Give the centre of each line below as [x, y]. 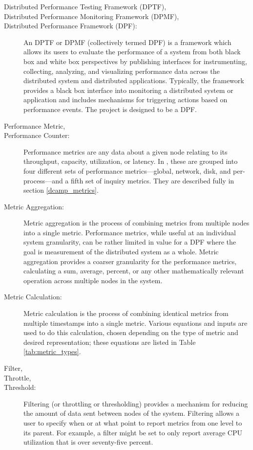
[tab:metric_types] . [52, 351]
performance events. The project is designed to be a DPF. [110, 109]
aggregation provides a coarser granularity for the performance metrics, [130, 261]
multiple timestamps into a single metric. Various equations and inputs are [136, 323]
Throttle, [18, 377]
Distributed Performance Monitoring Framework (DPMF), [92, 16]
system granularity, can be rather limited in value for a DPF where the [130, 242]
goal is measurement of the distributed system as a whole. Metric [121, 252]
